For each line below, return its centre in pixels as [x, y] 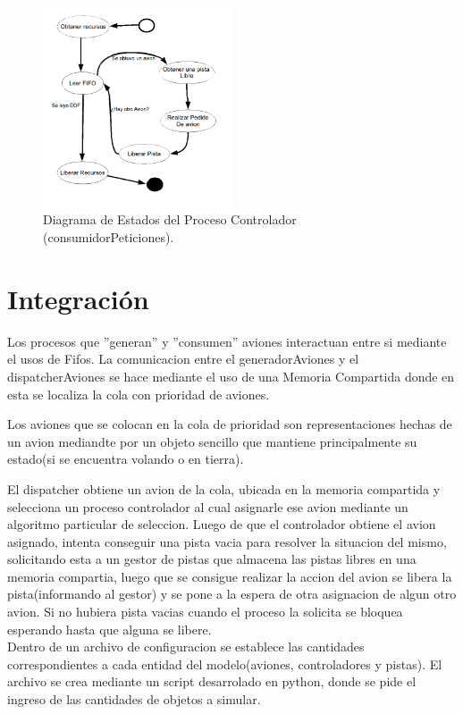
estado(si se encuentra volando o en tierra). [126, 459]
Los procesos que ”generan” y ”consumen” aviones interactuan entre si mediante [227, 341]
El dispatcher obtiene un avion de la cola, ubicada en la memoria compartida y [224, 488]
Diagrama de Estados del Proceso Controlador [170, 219]
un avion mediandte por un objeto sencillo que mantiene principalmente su [212, 441]
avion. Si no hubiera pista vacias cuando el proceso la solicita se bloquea [205, 612]
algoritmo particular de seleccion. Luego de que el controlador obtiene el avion [222, 524]
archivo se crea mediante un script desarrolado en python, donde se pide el [212, 681]
